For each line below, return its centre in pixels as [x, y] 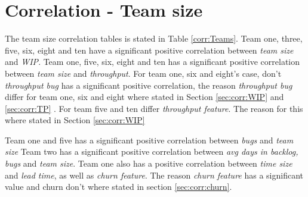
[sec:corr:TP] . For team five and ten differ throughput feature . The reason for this [154, 108]
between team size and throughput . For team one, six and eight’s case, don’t [143, 73]
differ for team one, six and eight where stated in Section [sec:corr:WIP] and [144, 97]
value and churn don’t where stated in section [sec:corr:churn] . [118, 187]
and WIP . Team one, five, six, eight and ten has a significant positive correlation [153, 62]
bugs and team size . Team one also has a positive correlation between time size [149, 163]
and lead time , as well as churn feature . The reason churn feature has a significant [154, 175]
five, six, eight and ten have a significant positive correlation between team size [149, 50]
